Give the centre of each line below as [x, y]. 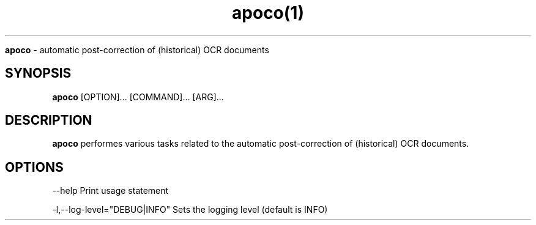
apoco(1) [268, 13]
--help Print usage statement [110, 191]
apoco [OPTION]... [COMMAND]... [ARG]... [138, 97]
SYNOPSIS [38, 73]
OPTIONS [34, 167]
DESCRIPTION [49, 120]
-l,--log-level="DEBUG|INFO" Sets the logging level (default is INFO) [190, 210]
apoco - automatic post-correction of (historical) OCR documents [137, 50]
